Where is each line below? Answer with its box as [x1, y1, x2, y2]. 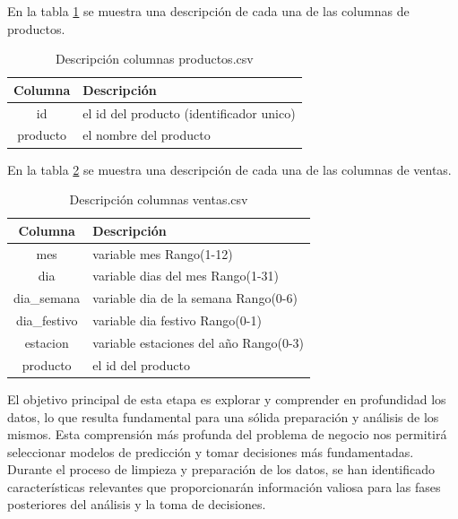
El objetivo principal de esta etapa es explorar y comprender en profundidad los [7, 389, 446, 408]
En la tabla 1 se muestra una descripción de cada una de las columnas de [7, 2, 410, 20]
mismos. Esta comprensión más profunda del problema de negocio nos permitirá [7, 425, 447, 444]
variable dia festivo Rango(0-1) [92, 311, 262, 330]
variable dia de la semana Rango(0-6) [92, 289, 298, 307]
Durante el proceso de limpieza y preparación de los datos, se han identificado [7, 460, 436, 479]
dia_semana [13, 289, 81, 307]
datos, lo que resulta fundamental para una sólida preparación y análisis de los [7, 407, 439, 426]
